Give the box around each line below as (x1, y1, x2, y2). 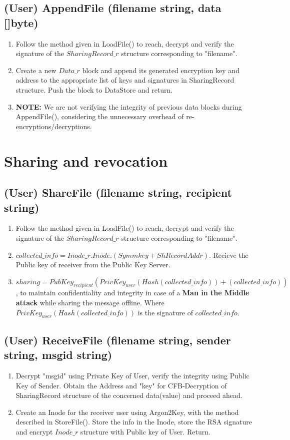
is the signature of (137, 307, 193, 317)
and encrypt (15, 426, 53, 437)
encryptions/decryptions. (15, 121, 92, 131)
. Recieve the (209, 249, 248, 260)
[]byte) (4, 15, 38, 30)
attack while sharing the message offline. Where (15, 297, 164, 308)
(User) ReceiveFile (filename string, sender (4, 332, 231, 347)
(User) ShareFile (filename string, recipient (4, 185, 232, 200)
